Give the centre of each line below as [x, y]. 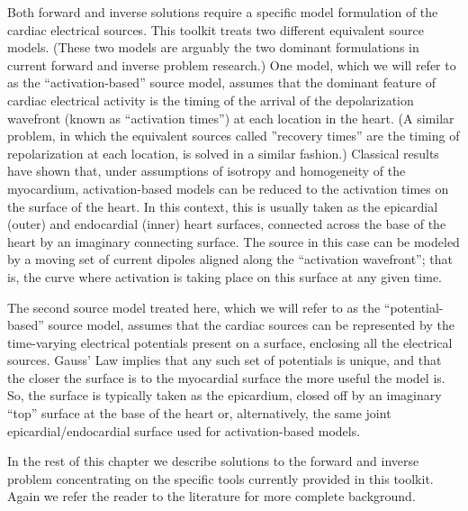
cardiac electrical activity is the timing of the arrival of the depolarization [211, 100]
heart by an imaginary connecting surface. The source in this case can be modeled [234, 241]
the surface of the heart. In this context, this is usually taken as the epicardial [223, 206]
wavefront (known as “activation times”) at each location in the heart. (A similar [231, 118]
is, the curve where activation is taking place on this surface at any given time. [225, 276]
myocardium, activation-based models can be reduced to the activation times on [228, 188]
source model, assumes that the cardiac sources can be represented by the [251, 325]
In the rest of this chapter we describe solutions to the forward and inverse [213, 461]
